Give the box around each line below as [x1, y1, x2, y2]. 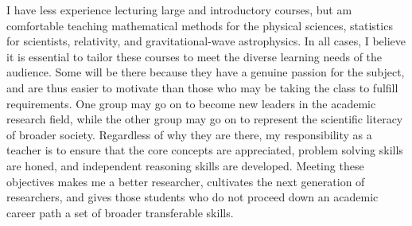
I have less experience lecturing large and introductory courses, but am [6, 2, 352, 18]
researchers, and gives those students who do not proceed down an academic [6, 189, 379, 205]
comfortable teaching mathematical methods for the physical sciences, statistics [6, 17, 393, 33]
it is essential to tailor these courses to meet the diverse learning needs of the [6, 48, 383, 64]
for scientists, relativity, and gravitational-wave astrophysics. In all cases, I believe [6, 33, 406, 49]
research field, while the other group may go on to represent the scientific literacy [6, 111, 403, 127]
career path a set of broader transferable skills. [6, 204, 234, 220]
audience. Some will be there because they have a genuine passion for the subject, [6, 64, 405, 80]
